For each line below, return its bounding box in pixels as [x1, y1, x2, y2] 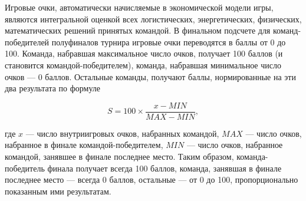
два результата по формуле [5, 82, 101, 94]
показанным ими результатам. [5, 184, 111, 197]
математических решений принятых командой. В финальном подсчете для [5, 24, 271, 37]
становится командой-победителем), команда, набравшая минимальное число [5, 58, 281, 71]
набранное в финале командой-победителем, [5, 139, 163, 151]
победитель [5, 162, 45, 174]
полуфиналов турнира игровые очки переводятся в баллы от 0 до [51, 35, 286, 48]
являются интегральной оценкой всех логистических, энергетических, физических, [5, 12, 302, 25]
